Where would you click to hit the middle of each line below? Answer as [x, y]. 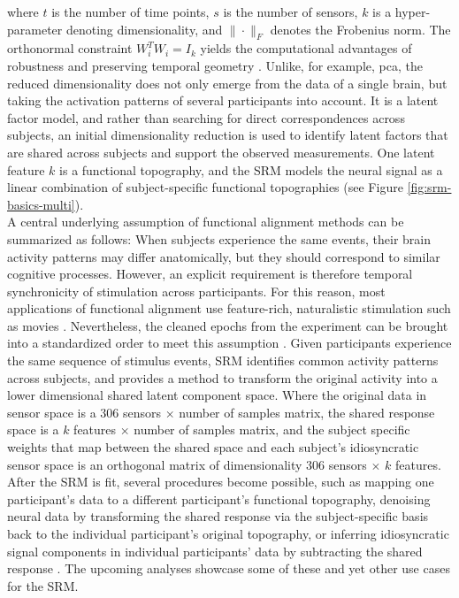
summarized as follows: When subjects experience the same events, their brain [219, 238]
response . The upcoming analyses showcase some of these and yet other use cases [229, 568]
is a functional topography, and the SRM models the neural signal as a [251, 169]
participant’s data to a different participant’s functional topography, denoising [219, 498]
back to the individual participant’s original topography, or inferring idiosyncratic [228, 534]
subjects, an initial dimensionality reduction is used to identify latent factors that [228, 135]
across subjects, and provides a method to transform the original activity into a [222, 377]
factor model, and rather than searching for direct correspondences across [206, 117]
